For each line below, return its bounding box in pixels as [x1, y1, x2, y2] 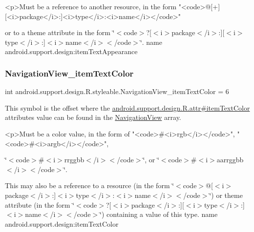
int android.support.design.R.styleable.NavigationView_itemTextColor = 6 [5, 86, 229, 97]
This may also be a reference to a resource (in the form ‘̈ [5, 180, 174, 191]
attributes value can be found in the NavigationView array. [5, 112, 181, 122]
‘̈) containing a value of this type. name [100, 209, 218, 219]
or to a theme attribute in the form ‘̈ [5, 27, 115, 38]
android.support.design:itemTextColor [5, 218, 119, 229]
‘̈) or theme [209, 190, 243, 200]
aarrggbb [216, 155, 244, 165]
